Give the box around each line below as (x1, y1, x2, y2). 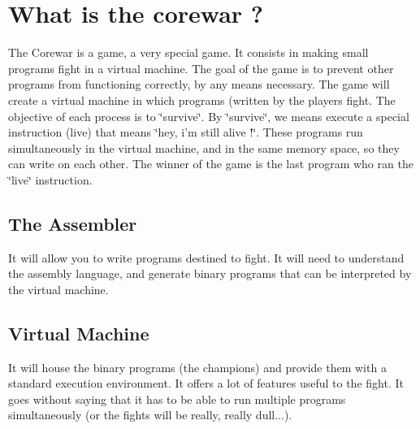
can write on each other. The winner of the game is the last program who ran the (8, 155, 414, 172)
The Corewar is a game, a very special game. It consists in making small (8, 44, 369, 61)
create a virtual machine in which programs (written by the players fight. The (8, 91, 396, 108)
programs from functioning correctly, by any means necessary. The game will (8, 76, 390, 93)
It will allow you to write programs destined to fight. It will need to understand (8, 249, 405, 266)
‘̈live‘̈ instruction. (8, 171, 93, 188)
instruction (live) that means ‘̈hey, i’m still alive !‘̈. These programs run (8, 123, 363, 141)
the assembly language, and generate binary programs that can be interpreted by (8, 265, 412, 282)
